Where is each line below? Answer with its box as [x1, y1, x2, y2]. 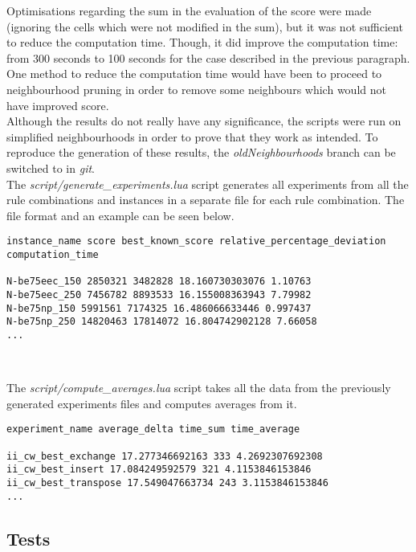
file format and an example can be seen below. [6, 206, 235, 223]
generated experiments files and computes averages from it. [6, 395, 297, 411]
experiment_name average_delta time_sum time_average [6, 423, 300, 435]
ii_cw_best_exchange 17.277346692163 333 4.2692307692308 [6, 450, 323, 462]
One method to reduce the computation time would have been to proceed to [6, 65, 382, 82]
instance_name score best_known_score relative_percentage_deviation [6, 235, 386, 247]
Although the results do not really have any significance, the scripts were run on [6, 112, 402, 129]
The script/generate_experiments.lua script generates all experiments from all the [6, 175, 409, 192]
